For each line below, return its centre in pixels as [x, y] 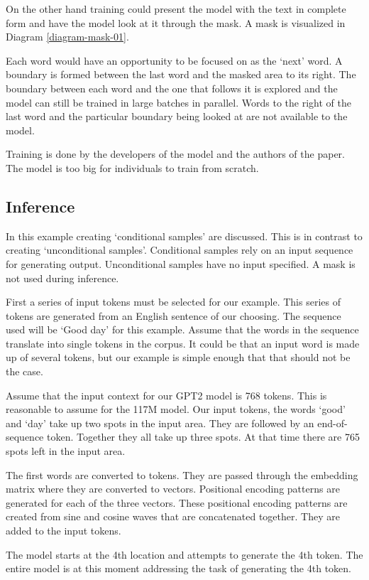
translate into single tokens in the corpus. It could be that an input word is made [183, 343]
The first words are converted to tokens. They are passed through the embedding [182, 474]
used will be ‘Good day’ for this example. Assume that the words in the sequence [182, 329]
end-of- [332, 423]
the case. [24, 371]
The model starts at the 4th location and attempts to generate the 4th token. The [184, 554]
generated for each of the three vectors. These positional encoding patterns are [177, 502]
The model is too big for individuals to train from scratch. [132, 167]
